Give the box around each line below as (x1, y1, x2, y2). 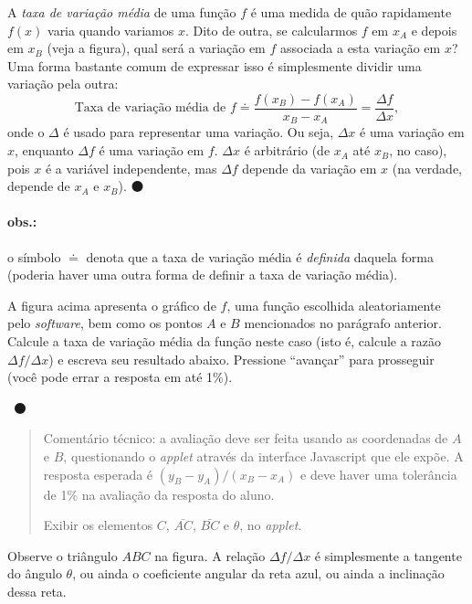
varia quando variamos (47, 20, 174, 39)
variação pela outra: (7, 74, 119, 93)
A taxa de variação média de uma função (7, 3, 236, 21)
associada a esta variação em (279, 38, 441, 58)
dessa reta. (7, 581, 67, 600)
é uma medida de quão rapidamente (250, 3, 452, 21)
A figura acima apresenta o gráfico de (7, 295, 216, 314)
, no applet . (239, 515, 302, 535)
